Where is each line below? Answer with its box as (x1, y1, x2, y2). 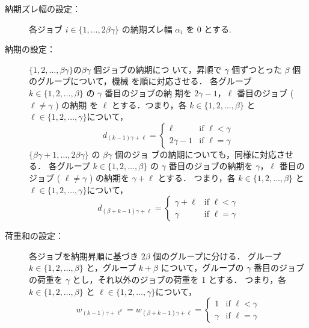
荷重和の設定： (5, 229, 64, 242)
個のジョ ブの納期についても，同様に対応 (114, 147, 277, 160)
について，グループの (161, 261, 244, 274)
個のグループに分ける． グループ (153, 249, 281, 262)
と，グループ (86, 261, 136, 274)
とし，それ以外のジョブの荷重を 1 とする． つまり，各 (72, 273, 287, 285)
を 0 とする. (186, 22, 231, 35)
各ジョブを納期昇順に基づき (29, 249, 138, 262)
